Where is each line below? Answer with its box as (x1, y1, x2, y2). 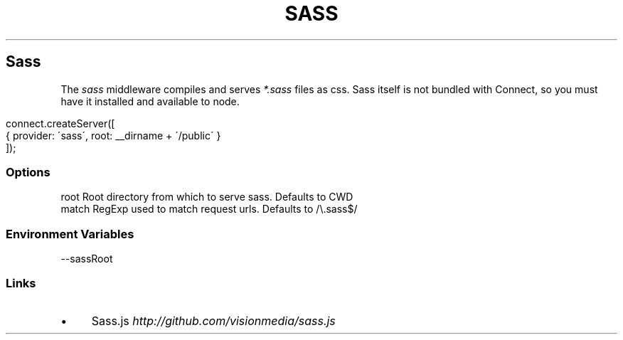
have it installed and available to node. (60, 95, 240, 107)
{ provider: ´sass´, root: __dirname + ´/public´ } (6, 129, 221, 142)
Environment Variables (6, 226, 134, 241)
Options (6, 164, 50, 179)
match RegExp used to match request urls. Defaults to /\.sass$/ (60, 203, 358, 216)
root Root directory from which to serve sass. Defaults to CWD (60, 191, 353, 203)
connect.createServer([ (6, 117, 115, 129)
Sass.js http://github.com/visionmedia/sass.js (91, 313, 336, 328)
